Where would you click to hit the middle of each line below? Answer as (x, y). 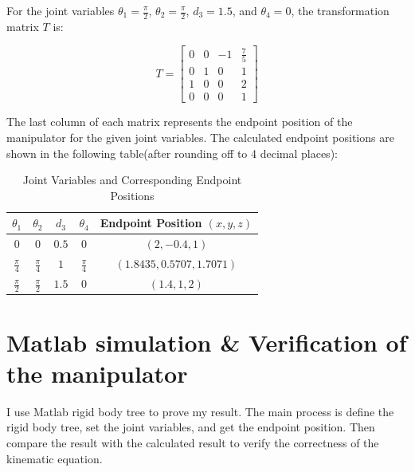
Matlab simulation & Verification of (207, 342)
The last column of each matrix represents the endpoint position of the (180, 122)
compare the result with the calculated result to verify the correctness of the (193, 442)
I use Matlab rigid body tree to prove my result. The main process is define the (200, 411)
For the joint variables (61, 10)
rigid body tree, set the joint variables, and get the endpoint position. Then (191, 427)
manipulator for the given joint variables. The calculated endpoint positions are (200, 137)
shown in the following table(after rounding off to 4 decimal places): (172, 153)
